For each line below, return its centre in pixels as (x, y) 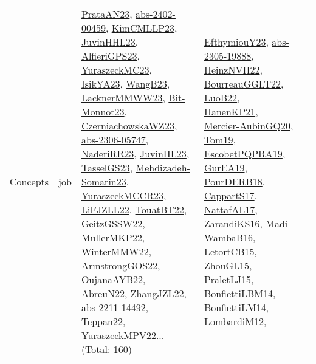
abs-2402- (156, 14)
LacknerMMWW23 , (123, 98)
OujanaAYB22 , (113, 279)
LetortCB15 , (231, 251)
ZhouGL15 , (228, 265)
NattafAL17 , (231, 209)
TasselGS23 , (107, 167)
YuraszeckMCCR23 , (124, 195)
